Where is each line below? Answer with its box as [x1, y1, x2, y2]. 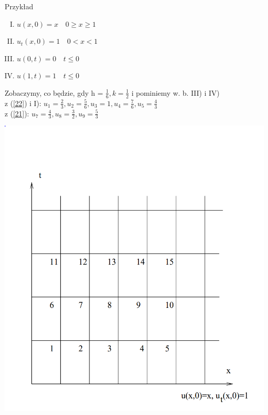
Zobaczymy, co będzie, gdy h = [5, 87, 103, 98]
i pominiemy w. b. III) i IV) [131, 87, 220, 98]
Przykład [5, 1, 33, 11]
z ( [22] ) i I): [5, 97, 42, 108]
